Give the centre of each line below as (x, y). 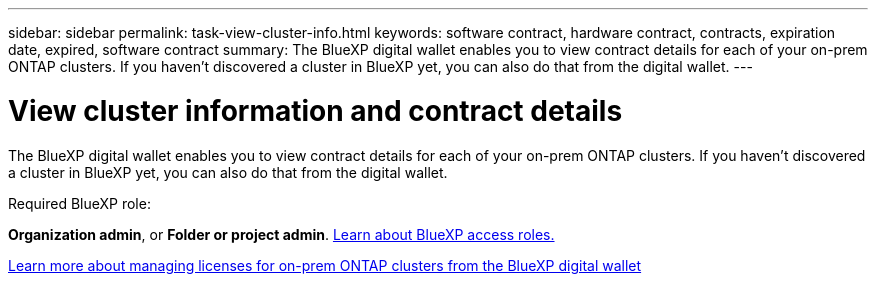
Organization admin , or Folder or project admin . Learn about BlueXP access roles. (281, 234)
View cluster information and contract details (315, 110)
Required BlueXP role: (79, 203)
